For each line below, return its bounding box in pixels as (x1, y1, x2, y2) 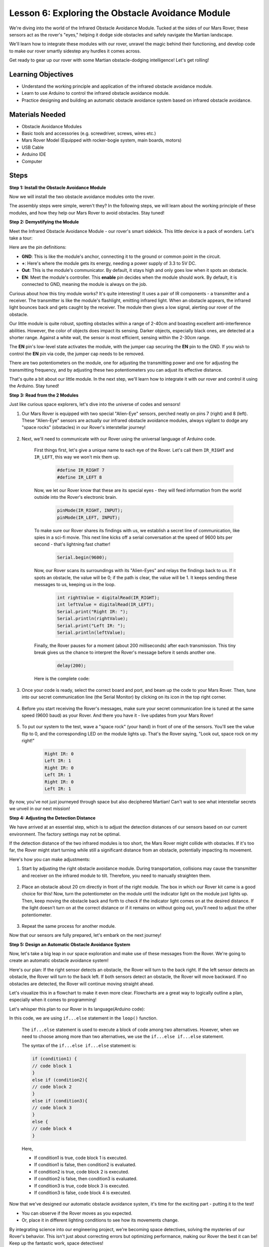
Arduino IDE (21, 151, 46, 157)
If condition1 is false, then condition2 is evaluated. (34, 1162, 136, 1168)
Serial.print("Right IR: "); (57, 609, 129, 615)
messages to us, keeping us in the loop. (34, 582, 116, 588)
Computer (21, 158, 42, 164)
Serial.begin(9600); (57, 555, 107, 561)
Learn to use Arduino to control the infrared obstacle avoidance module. (21, 90, 170, 96)
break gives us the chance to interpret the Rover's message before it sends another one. (34, 649, 216, 655)
